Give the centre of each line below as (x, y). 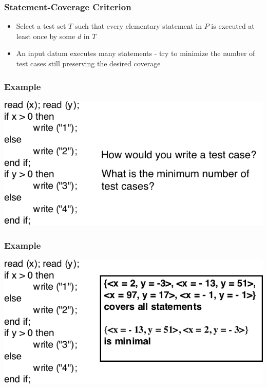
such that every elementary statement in (138, 26)
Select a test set (41, 26)
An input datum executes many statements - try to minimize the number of (136, 53)
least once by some (46, 36)
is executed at (233, 26)
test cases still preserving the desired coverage (88, 63)
